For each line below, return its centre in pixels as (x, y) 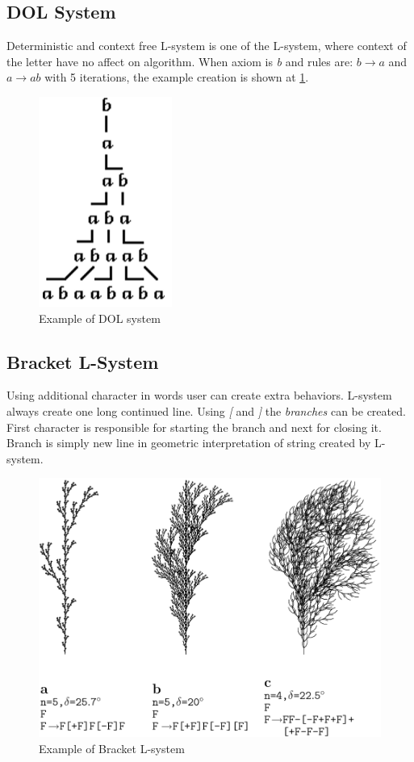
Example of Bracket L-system (112, 748)
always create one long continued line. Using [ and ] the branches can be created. (206, 410)
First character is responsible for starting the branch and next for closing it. (194, 427)
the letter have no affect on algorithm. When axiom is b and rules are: (180, 61)
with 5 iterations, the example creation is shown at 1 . (177, 77)
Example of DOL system (100, 318)
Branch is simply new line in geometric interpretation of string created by (189, 443)
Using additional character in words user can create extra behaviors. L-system (199, 395)
